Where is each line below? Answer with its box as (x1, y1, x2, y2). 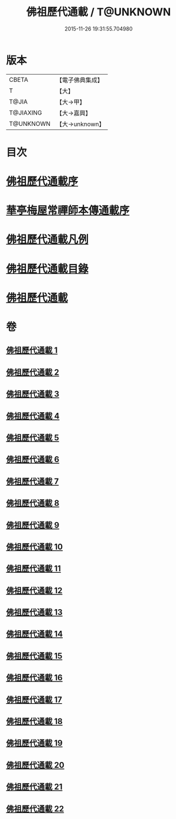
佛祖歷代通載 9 (6, 520, 60, 530)
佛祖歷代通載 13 (6, 607, 63, 617)
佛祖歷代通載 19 (6, 738, 63, 748)
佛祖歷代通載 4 (6, 411, 60, 421)
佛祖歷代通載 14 (6, 629, 63, 639)
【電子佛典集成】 (56, 76, 104, 84)
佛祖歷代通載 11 (6, 564, 62, 574)
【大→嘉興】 (56, 109, 92, 117)
